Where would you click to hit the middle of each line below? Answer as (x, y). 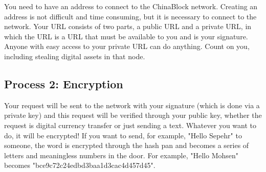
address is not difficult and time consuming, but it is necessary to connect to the (130, 16)
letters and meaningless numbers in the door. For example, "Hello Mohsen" (121, 155)
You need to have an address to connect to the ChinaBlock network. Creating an (131, 6)
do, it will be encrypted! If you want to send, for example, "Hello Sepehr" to (123, 135)
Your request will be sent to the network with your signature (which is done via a (132, 105)
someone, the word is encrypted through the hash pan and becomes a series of (127, 145)
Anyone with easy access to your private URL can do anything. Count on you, (127, 46)
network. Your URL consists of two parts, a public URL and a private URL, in (128, 26)
